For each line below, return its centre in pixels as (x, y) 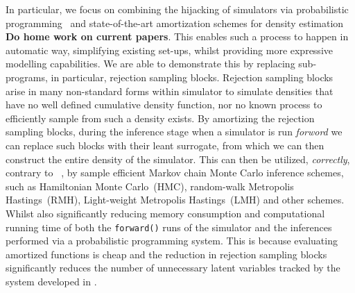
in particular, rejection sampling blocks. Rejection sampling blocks (192, 77)
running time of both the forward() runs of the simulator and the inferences (169, 227)
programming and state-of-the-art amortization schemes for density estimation (175, 23)
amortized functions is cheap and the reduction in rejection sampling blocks (166, 254)
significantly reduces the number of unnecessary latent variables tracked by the (173, 268)
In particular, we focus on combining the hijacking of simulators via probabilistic (177, 9)
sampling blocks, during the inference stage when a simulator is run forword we (174, 132)
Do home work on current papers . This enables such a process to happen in (177, 36)
